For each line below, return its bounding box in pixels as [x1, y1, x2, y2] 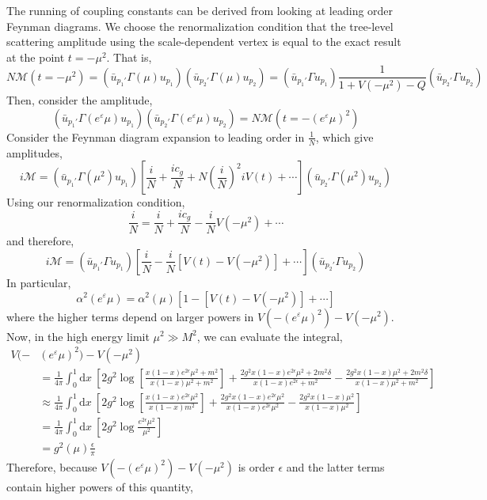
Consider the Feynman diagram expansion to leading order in [6, 128, 305, 145]
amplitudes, [6, 144, 63, 161]
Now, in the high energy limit [6, 328, 150, 344]
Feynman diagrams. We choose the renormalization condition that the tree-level [6, 17, 394, 34]
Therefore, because [6, 458, 97, 475]
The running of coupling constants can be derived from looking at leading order [6, 2, 394, 18]
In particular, [6, 274, 71, 290]
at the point [6, 48, 65, 65]
